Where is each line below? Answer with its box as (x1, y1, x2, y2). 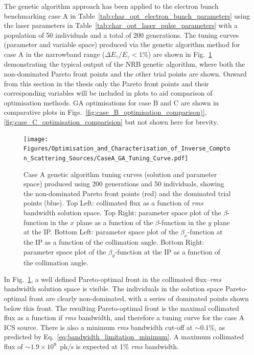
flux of (4, 341, 23, 352)
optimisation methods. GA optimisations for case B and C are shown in (4, 97, 219, 107)
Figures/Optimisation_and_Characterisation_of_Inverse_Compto (23, 145, 231, 152)
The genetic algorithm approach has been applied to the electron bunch (4, 1, 219, 11)
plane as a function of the (76, 217, 153, 227)
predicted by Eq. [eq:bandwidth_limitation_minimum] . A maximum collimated (4, 331, 244, 342)
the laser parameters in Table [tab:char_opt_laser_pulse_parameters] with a (4, 20, 238, 30)
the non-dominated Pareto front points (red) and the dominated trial (23, 188, 231, 198)
